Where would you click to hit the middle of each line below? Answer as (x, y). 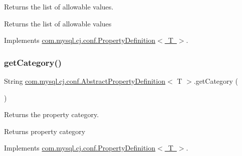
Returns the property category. (52, 114)
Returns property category (45, 131)
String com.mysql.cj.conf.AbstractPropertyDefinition (85, 81)
